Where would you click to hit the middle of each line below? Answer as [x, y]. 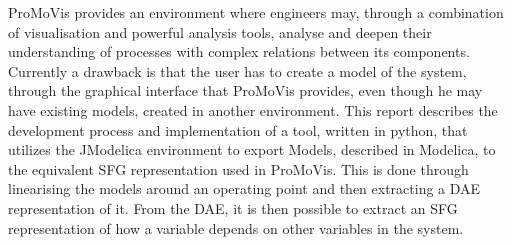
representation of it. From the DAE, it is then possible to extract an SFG [233, 207]
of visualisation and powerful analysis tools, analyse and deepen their [220, 31]
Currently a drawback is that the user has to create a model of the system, [237, 70]
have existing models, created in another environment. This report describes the [253, 109]
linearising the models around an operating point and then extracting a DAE [244, 188]
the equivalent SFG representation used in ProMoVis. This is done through [238, 168]
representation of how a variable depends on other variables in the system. [236, 227]
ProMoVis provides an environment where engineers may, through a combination [256, 12]
